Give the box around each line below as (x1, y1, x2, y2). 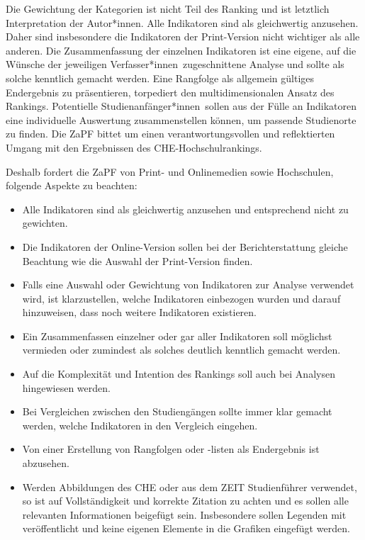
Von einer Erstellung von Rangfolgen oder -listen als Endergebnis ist (22, 441, 320, 456)
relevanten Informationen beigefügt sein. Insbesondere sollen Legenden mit (22, 507, 347, 522)
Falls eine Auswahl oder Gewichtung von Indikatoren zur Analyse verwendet (22, 277, 354, 292)
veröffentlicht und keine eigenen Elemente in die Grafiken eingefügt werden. (22, 521, 350, 536)
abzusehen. (22, 456, 69, 471)
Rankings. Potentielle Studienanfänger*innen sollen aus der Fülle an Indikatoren (6, 99, 356, 113)
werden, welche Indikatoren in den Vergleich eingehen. (22, 417, 258, 432)
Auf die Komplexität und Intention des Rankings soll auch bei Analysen (22, 366, 335, 381)
